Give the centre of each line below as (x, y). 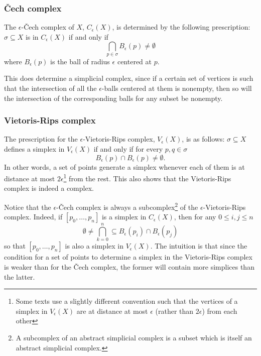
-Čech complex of (48, 27)
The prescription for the (41, 139)
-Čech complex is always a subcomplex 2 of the (127, 206)
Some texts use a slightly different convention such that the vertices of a (127, 301)
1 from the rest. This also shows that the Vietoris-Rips (147, 177)
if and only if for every (128, 148)
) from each (220, 311)
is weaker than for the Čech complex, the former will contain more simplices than (129, 266)
